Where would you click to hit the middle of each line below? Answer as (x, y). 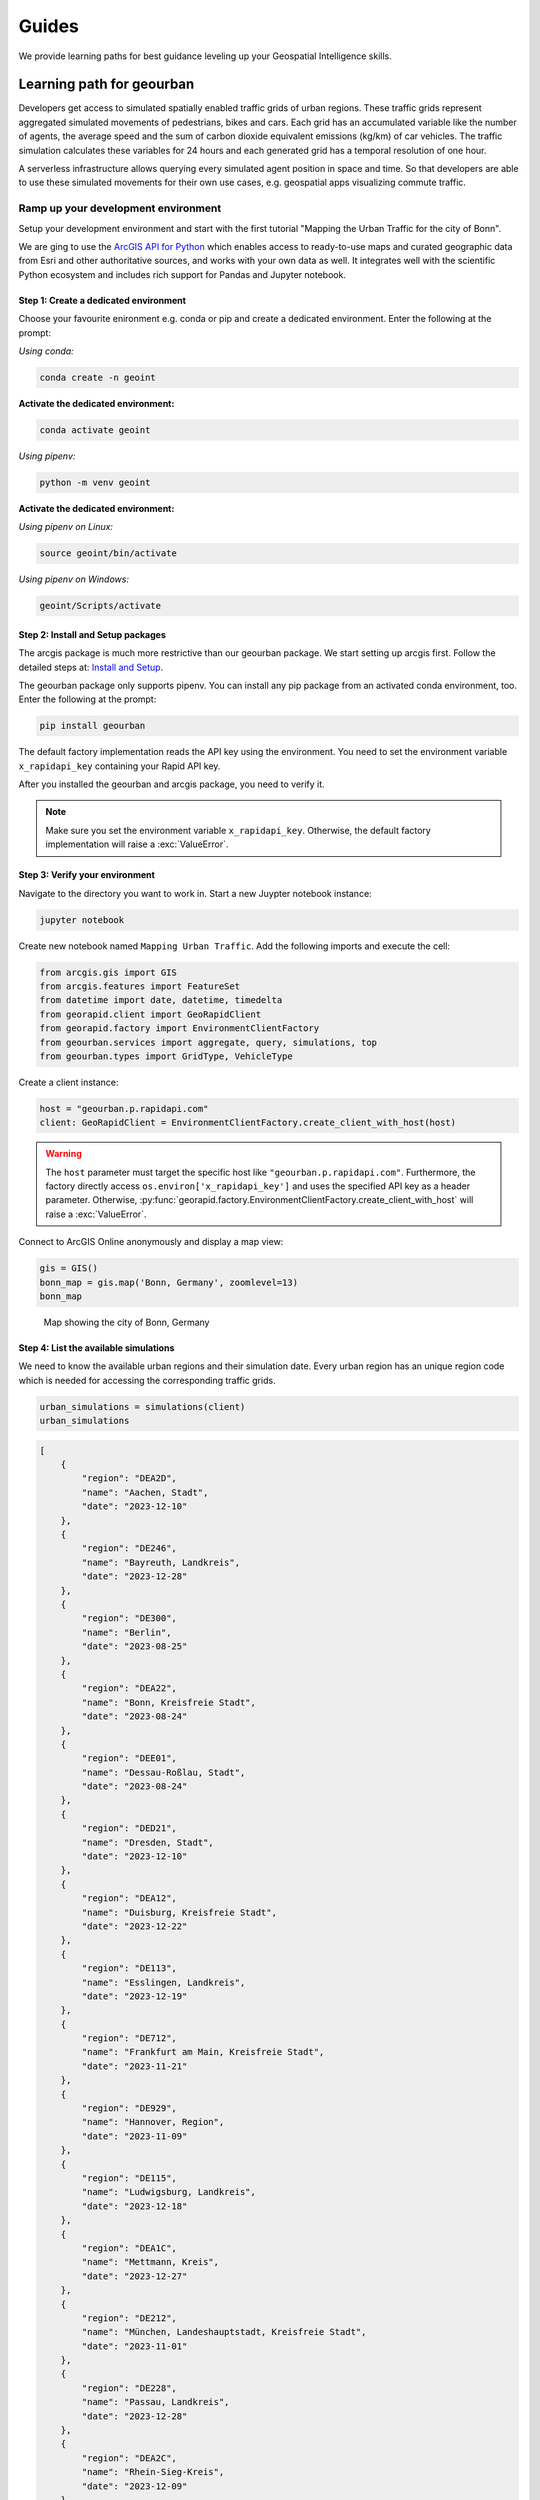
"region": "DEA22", (129, 1688)
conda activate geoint (95, 429)
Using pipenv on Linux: (66, 527)
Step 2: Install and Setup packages (92, 634)
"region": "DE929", (129, 2108)
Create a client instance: (68, 1082)
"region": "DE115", (129, 2178)
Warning (63, 1154)
